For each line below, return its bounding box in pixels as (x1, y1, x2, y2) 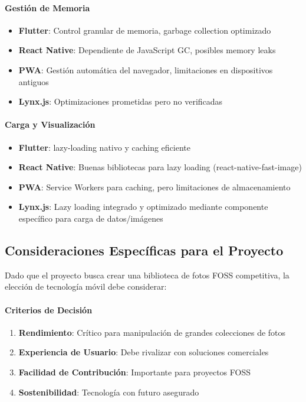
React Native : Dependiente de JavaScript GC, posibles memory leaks (18, 44, 276, 56)
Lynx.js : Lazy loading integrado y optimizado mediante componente (18, 200, 268, 213)
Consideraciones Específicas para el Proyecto (5, 241, 284, 259)
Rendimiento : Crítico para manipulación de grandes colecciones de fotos (18, 326, 286, 338)
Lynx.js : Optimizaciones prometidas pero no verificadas (18, 95, 223, 108)
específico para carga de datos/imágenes (18, 212, 163, 224)
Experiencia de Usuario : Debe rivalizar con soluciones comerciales (18, 346, 269, 358)
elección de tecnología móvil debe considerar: (5, 280, 167, 293)
